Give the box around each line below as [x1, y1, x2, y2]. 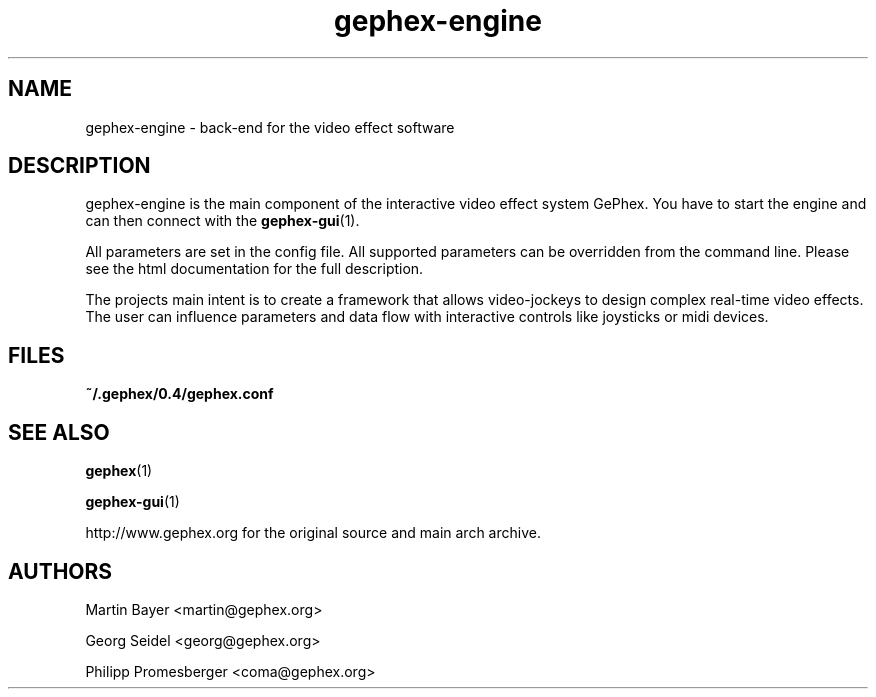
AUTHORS [8, 558, 113, 584]
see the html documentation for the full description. [85, 260, 424, 278]
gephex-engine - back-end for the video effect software [85, 118, 455, 136]
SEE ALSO [8, 419, 110, 445]
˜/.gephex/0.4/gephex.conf [85, 385, 274, 403]
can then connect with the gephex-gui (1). [85, 212, 360, 230]
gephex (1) [85, 462, 153, 480]
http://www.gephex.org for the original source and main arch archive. [85, 524, 541, 542]
